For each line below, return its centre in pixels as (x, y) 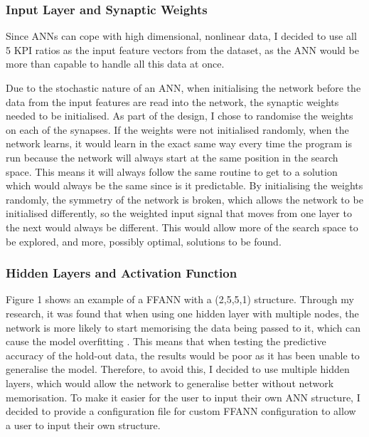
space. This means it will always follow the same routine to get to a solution (172, 171)
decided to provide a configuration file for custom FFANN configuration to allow (181, 411)
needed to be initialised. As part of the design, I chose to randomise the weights (180, 116)
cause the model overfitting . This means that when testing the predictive (166, 341)
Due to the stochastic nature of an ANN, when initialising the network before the (183, 88)
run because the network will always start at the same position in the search (172, 157)
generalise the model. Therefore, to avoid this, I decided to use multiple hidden (178, 369)
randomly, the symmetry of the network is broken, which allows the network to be (184, 199)
